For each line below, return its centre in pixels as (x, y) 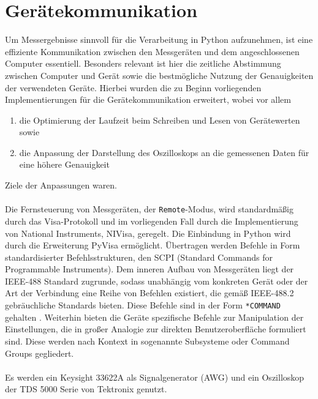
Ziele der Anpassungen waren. (61, 185)
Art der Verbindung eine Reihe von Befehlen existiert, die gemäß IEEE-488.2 (150, 293)
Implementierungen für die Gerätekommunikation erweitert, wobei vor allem (148, 99)
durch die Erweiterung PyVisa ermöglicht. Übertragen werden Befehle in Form (153, 245)
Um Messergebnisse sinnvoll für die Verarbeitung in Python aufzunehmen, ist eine (159, 39)
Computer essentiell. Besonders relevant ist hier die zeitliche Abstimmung (143, 63)
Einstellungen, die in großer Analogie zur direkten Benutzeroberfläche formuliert (156, 329)
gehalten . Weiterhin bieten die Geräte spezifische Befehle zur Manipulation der (154, 317)
